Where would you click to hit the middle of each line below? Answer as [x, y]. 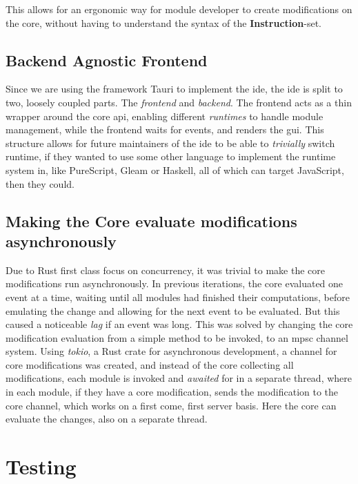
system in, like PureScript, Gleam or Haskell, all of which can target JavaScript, [175, 170]
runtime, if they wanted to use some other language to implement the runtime [171, 156]
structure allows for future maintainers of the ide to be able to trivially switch [170, 143]
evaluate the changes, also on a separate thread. [107, 419]
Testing [41, 466]
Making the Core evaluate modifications [151, 221]
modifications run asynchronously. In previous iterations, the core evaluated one [175, 283]
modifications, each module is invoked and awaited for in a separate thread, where [179, 378]
